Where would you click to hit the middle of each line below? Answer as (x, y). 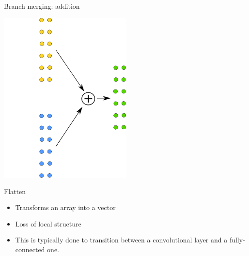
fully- (237, 240)
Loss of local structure (48, 223)
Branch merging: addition (42, 6)
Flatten (15, 191)
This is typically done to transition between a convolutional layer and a (121, 240)
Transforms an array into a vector (65, 207)
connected (30, 249)
